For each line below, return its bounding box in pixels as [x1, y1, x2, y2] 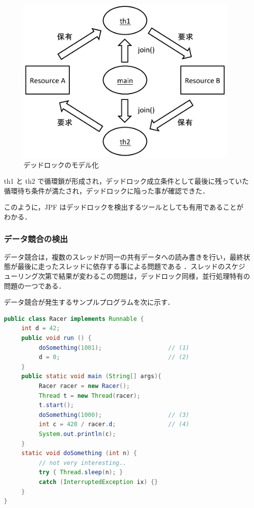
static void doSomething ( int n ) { [21, 450, 137, 457]
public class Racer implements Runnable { [4, 315, 144, 322]
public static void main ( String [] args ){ [21, 373, 162, 380]
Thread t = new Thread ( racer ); [39, 392, 141, 399]
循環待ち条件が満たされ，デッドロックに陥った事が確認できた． [4, 185, 209, 195]
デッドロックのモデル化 [23, 159, 99, 169]
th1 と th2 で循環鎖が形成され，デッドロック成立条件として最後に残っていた [4, 176, 249, 186]
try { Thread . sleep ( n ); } [39, 469, 123, 476]
